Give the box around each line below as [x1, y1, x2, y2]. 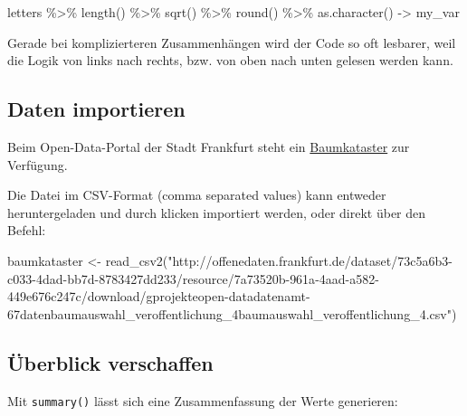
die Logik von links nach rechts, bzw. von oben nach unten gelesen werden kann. [7, 51, 453, 70]
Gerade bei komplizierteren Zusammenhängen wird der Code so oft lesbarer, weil [7, 33, 456, 52]
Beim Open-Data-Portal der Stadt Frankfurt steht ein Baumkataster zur [7, 137, 410, 156]
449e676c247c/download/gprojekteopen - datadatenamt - [7, 287, 310, 306]
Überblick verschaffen [7, 348, 214, 376]
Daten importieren [7, 95, 186, 123]
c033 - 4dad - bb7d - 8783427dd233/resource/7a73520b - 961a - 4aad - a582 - [7, 269, 379, 288]
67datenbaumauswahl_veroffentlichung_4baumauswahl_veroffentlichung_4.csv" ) [7, 304, 457, 323]
